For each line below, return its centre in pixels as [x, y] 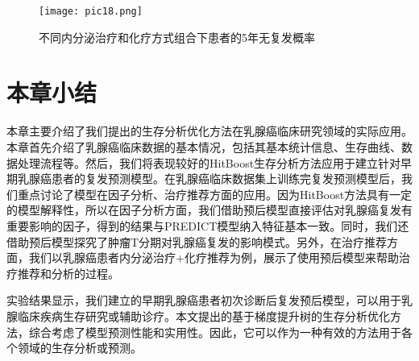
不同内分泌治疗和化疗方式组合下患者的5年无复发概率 [177, 37]
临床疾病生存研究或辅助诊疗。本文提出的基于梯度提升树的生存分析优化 [203, 315]
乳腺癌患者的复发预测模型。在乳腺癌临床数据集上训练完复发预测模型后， [209, 178]
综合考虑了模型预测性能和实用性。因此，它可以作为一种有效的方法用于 [215, 332]
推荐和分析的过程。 [68, 273]
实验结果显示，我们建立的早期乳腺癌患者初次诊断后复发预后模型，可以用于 [204, 300]
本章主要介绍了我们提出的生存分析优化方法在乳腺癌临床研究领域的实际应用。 [209, 131]
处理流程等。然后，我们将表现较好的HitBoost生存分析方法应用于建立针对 [209, 162]
